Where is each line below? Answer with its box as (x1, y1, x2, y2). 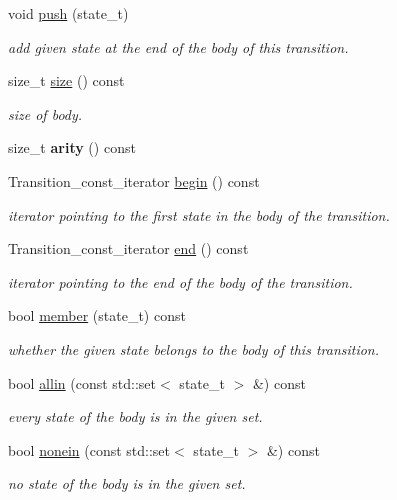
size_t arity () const (8, 137, 136, 158)
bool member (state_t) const (8, 305, 186, 326)
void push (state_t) (8, 3, 129, 23)
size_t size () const (8, 70, 125, 91)
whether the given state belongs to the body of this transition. (8, 338, 380, 359)
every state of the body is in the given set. (8, 406, 263, 427)
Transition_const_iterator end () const (8, 238, 249, 259)
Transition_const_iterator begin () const (8, 170, 260, 191)
